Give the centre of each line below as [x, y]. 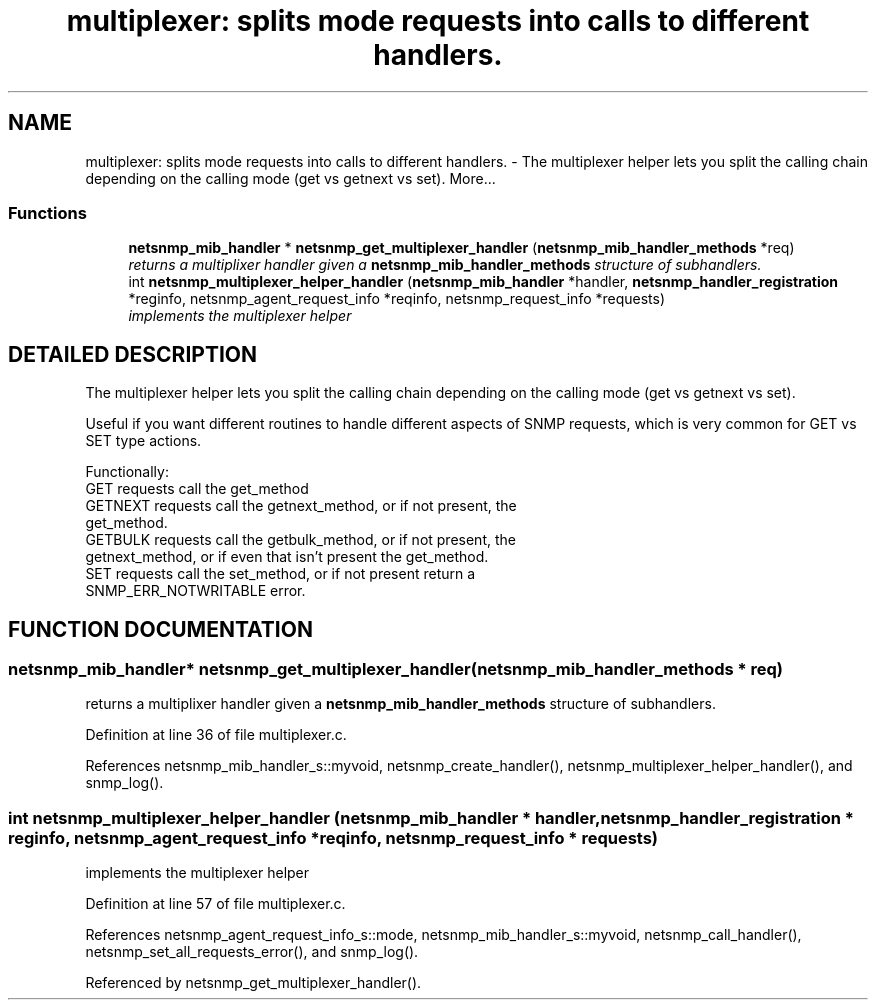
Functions [47, 212]
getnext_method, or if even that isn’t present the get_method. [287, 557]
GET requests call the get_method [197, 489]
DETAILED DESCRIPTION [133, 354]
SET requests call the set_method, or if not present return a [280, 574]
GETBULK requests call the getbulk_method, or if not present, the [300, 540]
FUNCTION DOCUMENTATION [160, 629]
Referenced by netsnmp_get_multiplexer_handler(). [253, 983]
